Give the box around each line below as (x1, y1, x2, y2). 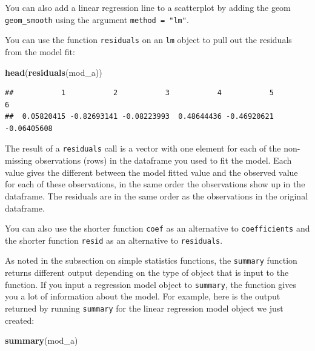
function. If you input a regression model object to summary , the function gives (5, 278, 296, 290)
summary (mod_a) (5, 334, 78, 347)
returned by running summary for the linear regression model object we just (5, 301, 283, 314)
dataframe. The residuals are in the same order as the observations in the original (5, 189, 308, 202)
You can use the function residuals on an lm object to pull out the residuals (5, 33, 292, 46)
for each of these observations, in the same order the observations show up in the (5, 178, 305, 190)
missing (5, 154, 33, 167)
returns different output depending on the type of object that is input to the (5, 266, 289, 279)
